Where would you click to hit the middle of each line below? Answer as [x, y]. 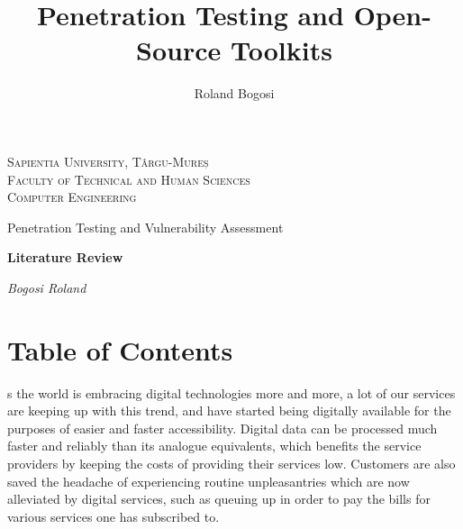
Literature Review [65, 257]
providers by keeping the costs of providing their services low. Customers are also [231, 463]
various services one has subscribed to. [113, 516]
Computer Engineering [72, 197]
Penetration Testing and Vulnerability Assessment [145, 227]
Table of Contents [120, 349]
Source [179, 50]
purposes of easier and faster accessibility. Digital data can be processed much [222, 428]
